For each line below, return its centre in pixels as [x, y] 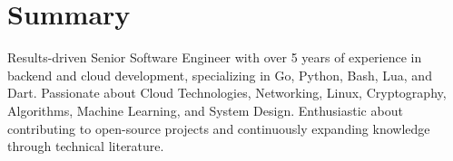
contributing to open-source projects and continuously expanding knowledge [219, 128]
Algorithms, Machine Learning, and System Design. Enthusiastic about [205, 110]
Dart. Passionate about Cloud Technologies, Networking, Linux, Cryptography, [227, 93]
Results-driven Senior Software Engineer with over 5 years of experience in [215, 57]
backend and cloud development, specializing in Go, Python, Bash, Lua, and [220, 75]
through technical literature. [86, 146]
